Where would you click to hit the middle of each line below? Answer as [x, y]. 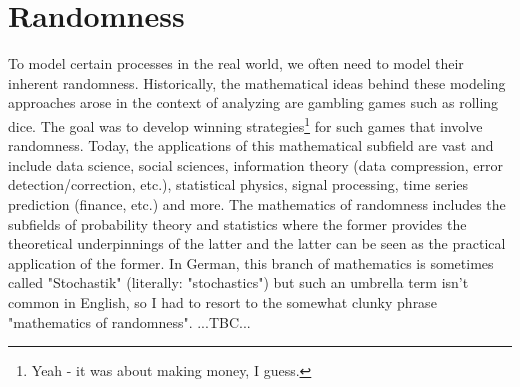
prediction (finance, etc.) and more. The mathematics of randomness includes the [257, 203]
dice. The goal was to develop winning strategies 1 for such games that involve [245, 124]
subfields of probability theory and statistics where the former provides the [237, 223]
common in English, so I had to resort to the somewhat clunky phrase [222, 301]
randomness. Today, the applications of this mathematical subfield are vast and [251, 145]
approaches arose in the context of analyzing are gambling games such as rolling [253, 102]
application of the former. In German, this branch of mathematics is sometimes [251, 262]
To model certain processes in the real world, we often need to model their [236, 63]
